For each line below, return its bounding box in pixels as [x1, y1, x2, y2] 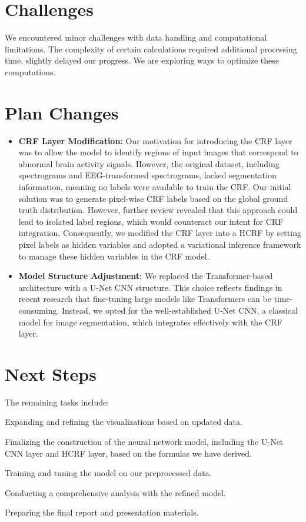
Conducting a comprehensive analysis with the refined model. [5, 486, 226, 498]
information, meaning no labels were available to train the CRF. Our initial [18, 181, 291, 192]
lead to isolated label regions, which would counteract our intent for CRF [18, 215, 284, 227]
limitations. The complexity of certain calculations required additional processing [5, 42, 297, 55]
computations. [5, 65, 56, 78]
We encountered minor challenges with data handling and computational [5, 31, 267, 44]
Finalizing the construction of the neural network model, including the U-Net [5, 435, 284, 448]
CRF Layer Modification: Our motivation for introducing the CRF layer [18, 134, 292, 147]
